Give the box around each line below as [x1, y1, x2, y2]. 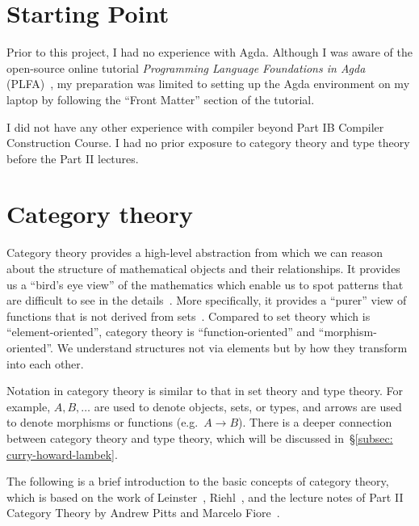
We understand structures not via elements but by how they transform [57, 339, 408, 356]
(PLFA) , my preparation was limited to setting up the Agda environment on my [6, 75, 410, 92]
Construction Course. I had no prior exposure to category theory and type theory [6, 134, 410, 151]
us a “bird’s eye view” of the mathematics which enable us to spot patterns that [6, 276, 404, 292]
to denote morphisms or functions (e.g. [6, 414, 199, 431]
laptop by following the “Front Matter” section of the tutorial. [6, 90, 315, 107]
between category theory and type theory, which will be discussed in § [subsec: [6, 429, 393, 446]
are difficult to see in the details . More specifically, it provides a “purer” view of [6, 292, 407, 309]
